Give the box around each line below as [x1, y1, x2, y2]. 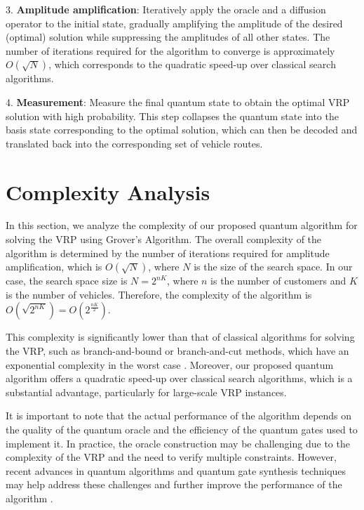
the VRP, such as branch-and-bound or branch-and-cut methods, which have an [6, 344, 349, 358]
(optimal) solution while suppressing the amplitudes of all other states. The [6, 30, 330, 44]
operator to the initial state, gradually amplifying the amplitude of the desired [6, 15, 343, 30]
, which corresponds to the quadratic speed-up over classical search [48, 57, 336, 72]
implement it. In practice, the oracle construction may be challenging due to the [6, 436, 350, 450]
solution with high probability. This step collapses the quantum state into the [6, 108, 339, 123]
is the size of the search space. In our [194, 259, 353, 274]
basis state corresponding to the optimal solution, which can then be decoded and [6, 122, 358, 137]
